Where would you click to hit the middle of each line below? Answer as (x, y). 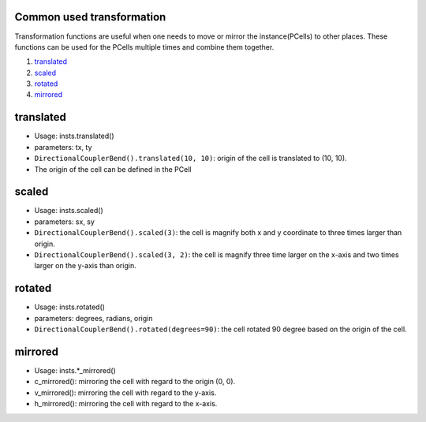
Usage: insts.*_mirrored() (75, 370)
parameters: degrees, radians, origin (93, 318)
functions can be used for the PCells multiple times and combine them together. (144, 47)
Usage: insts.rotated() (70, 307)
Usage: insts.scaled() (69, 211)
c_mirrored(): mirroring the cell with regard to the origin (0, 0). (135, 382)
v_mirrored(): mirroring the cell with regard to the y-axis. (125, 392)
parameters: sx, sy (64, 222)
